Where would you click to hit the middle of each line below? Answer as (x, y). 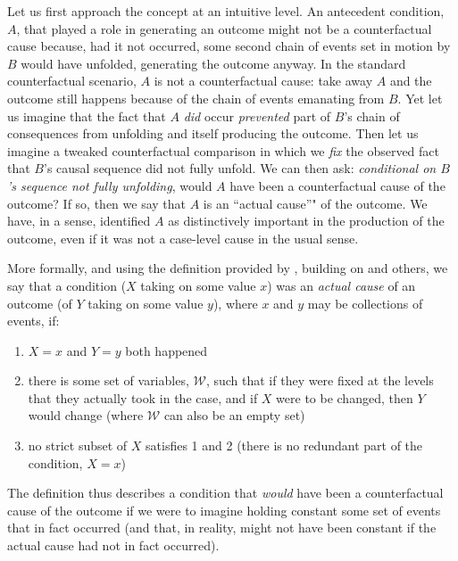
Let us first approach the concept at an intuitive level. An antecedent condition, (226, 11)
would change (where (86, 415)
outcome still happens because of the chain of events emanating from (196, 98)
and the (411, 81)
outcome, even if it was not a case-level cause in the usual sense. (183, 238)
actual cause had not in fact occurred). (113, 545)
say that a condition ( (67, 285)
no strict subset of (78, 445)
